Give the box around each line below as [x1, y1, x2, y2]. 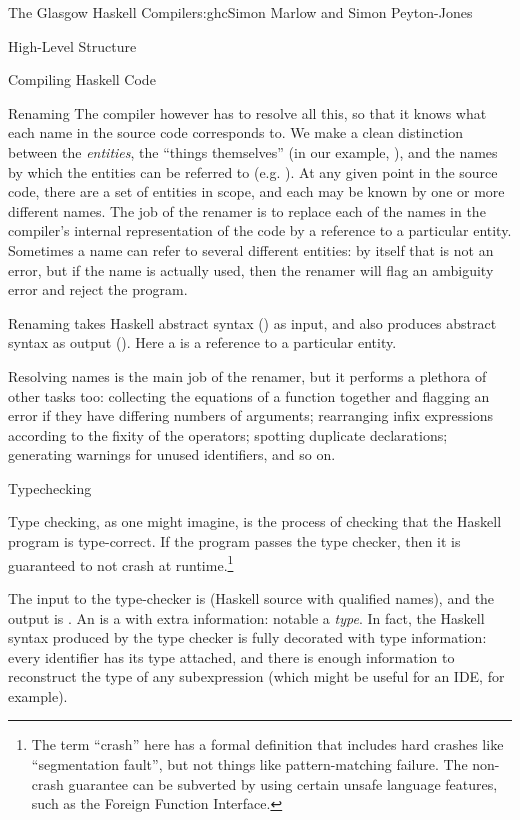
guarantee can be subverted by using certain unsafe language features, [68, 773, 498, 794]
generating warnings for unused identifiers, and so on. [8, 444, 336, 465]
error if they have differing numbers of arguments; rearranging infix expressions [8, 405, 493, 426]
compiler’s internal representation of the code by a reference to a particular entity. [8, 220, 512, 241]
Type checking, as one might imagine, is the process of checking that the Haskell [8, 511, 502, 532]
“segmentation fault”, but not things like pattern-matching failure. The [31, 754, 468, 775]
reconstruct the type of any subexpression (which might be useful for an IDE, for [8, 666, 505, 687]
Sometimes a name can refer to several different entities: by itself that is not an [8, 239, 494, 260]
